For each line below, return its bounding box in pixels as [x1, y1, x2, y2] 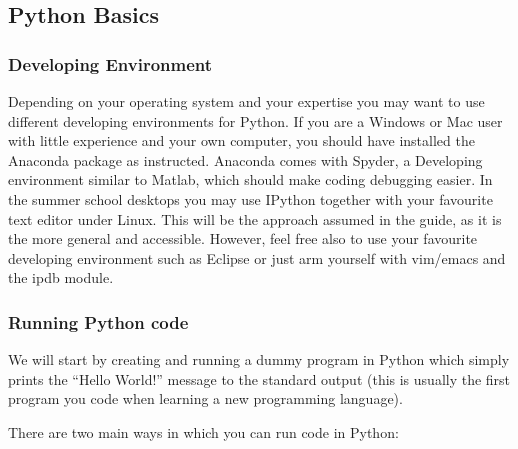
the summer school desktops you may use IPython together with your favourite [8, 188, 493, 209]
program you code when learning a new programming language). [8, 388, 403, 409]
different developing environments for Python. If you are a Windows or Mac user [8, 110, 503, 131]
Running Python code [8, 309, 189, 334]
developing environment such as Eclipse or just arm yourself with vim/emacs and [8, 247, 506, 268]
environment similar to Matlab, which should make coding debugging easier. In [8, 169, 493, 190]
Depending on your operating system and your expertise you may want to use [8, 91, 485, 111]
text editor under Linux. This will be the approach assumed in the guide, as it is [8, 208, 502, 229]
